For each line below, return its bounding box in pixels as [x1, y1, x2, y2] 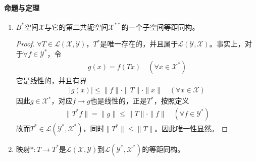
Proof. [16, 38, 35, 49]
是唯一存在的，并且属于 [100, 38, 178, 49]
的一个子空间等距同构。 [121, 21, 199, 32]
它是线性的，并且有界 [16, 75, 87, 85]
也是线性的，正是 [90, 95, 147, 106]
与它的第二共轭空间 [44, 21, 109, 32]
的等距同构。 [142, 143, 185, 154]
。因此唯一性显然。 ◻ [155, 123, 228, 133]
